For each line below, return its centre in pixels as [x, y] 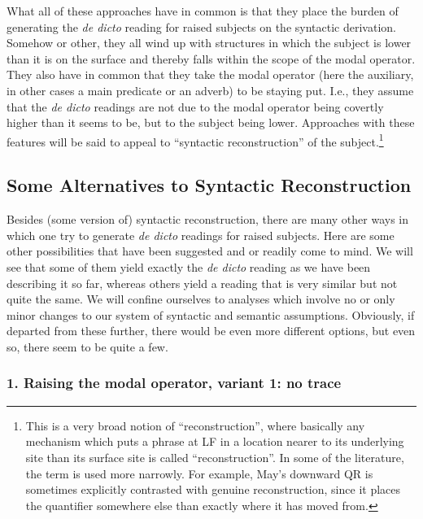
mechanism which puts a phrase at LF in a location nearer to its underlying [215, 441]
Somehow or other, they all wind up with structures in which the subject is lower [209, 43]
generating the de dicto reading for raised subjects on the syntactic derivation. [201, 26]
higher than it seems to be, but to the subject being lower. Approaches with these [211, 122]
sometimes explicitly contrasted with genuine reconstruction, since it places [213, 489]
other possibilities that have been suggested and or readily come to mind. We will [210, 251]
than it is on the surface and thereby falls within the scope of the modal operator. [211, 58]
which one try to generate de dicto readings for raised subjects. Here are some [201, 235]
